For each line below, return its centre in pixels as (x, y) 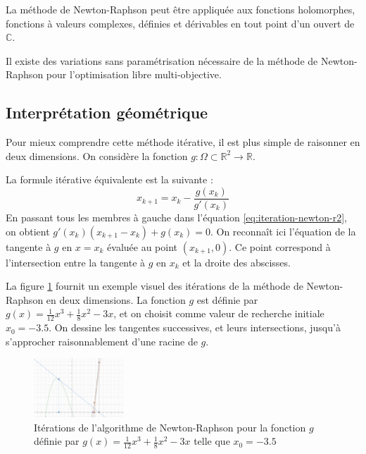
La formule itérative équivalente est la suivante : (109, 179)
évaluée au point (143, 246)
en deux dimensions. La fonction (116, 299)
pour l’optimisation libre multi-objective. (134, 74)
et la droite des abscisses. (236, 262)
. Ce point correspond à (280, 246)
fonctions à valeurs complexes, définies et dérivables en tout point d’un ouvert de (180, 23)
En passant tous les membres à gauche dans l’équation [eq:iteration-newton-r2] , (176, 217)
